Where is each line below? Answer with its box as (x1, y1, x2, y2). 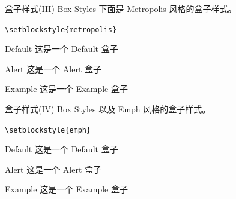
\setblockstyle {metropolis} (5, 25, 117, 34)
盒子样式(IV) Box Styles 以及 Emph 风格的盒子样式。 (5, 103, 211, 115)
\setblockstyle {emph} (5, 125, 91, 134)
